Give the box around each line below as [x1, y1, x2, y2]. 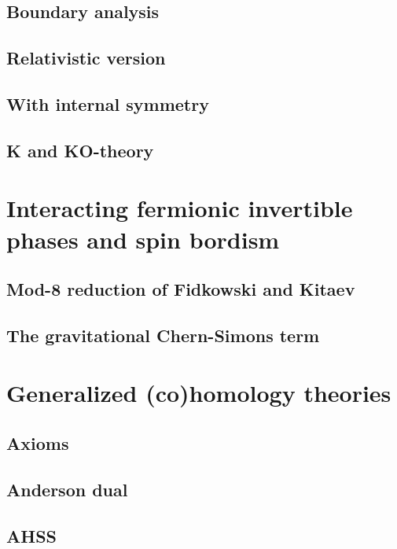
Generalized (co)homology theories [6, 377, 391, 409]
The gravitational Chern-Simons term [6, 322, 320, 347]
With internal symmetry [6, 91, 209, 116]
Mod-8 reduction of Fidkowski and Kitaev [6, 277, 355, 301]
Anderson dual [6, 477, 128, 501]
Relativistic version [6, 46, 166, 70]
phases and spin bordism [6, 223, 280, 255]
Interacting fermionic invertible [6, 192, 353, 224]
